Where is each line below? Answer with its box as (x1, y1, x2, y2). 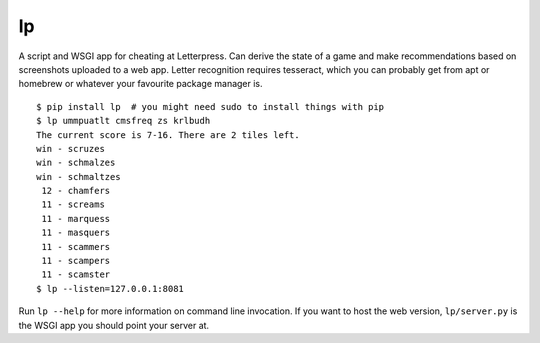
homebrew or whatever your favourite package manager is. (18, 78, 264, 90)
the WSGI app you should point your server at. (18, 319, 210, 331)
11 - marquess (41, 213, 111, 224)
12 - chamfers (41, 185, 111, 197)
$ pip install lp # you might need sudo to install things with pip (36, 101, 385, 112)
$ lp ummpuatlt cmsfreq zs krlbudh (36, 115, 211, 127)
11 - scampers (41, 255, 111, 267)
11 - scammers (41, 241, 111, 252)
